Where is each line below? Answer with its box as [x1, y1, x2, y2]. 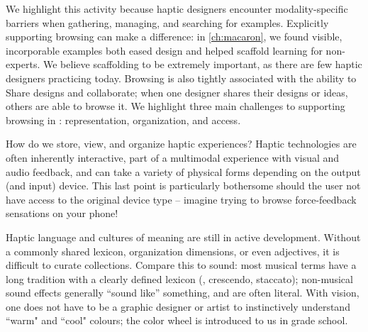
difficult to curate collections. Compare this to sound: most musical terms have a [6, 258, 357, 272]
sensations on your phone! [6, 206, 118, 221]
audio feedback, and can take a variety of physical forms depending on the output [6, 164, 361, 179]
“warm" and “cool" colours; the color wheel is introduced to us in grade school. [6, 313, 348, 328]
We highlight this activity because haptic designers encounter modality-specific [6, 1, 348, 16]
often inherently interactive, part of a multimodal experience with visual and [6, 150, 340, 165]
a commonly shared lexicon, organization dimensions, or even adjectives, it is [6, 243, 340, 258]
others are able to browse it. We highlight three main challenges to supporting [6, 99, 345, 114]
